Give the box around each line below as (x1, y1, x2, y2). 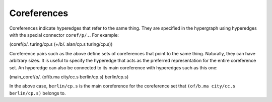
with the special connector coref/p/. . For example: (9, 32, 119, 38)
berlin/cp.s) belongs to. (9, 90, 66, 96)
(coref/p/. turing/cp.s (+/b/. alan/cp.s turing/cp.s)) (9, 41, 113, 47)
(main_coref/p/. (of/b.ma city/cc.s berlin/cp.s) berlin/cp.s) (9, 73, 129, 80)
